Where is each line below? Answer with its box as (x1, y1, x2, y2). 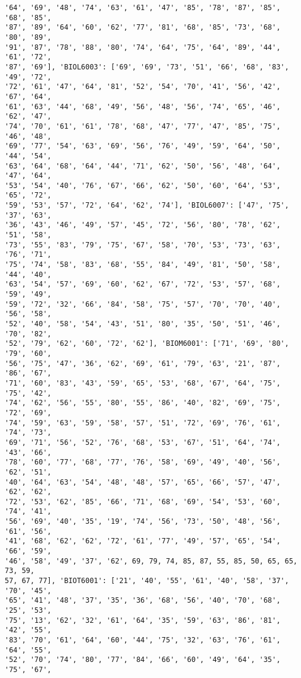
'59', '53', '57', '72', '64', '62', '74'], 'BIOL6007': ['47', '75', (5, 201, 289, 210)
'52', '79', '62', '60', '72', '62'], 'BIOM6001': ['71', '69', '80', (5, 339, 289, 348)
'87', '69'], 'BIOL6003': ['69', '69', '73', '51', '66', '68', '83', (5, 62, 289, 71)
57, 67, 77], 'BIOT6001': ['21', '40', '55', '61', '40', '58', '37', (5, 577, 289, 585)
